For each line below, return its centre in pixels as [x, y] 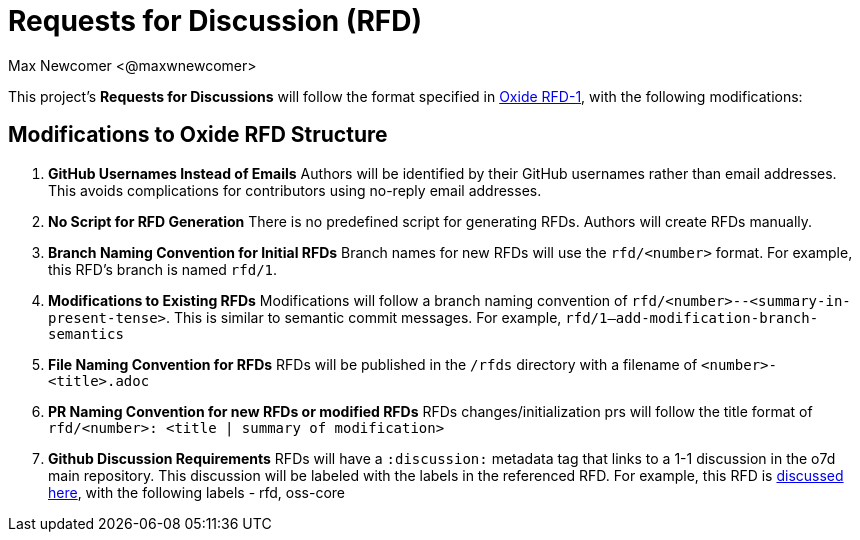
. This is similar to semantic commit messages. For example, [364, 317]
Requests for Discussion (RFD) [215, 21]
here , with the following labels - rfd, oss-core [197, 492]
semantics [86, 333]
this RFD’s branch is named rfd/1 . [163, 269]
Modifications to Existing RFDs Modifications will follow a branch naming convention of [338, 300]
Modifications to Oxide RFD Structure [198, 135]
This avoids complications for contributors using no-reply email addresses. [295, 190]
